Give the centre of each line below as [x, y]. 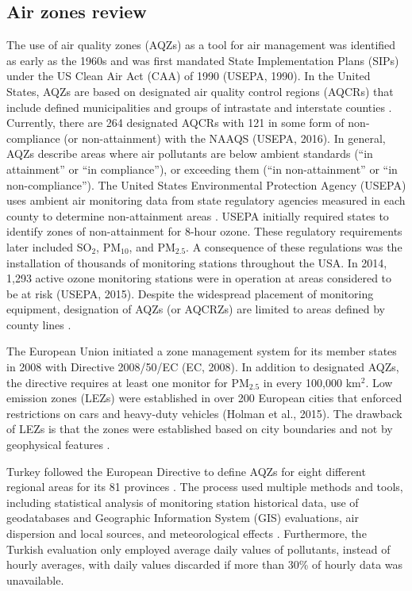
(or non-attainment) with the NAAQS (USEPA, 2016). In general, [225, 138]
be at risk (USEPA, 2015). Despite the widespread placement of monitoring [190, 293]
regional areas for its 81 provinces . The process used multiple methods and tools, [205, 487]
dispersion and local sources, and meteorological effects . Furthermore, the [187, 533]
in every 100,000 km [312, 382]
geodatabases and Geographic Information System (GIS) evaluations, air [183, 518]
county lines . [39, 324]
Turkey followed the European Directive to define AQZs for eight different [186, 471]
